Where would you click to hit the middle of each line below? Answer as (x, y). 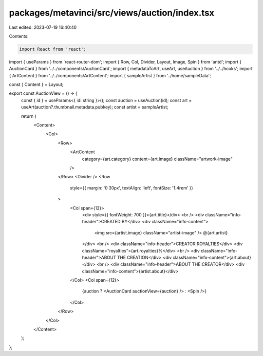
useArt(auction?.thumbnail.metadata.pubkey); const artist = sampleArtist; (95, 107)
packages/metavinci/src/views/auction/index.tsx (112, 13)
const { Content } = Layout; (36, 84)
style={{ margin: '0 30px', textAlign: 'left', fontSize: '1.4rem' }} (131, 188)
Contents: (19, 36)
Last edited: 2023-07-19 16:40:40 (43, 27)
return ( (29, 116)
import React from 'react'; (53, 49)
